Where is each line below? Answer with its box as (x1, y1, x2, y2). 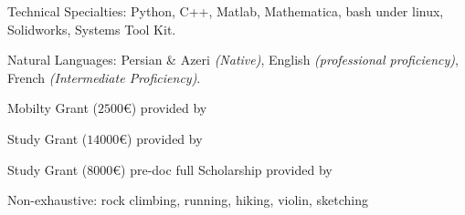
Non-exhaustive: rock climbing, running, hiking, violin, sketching (7, 190, 369, 210)
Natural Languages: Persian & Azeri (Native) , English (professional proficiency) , (7, 50, 459, 69)
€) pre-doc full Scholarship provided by (112, 159, 333, 179)
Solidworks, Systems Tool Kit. (7, 19, 176, 38)
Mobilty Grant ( (7, 98, 98, 118)
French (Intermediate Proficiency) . (7, 67, 201, 87)
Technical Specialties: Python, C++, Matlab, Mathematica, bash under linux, (7, 2, 444, 20)
